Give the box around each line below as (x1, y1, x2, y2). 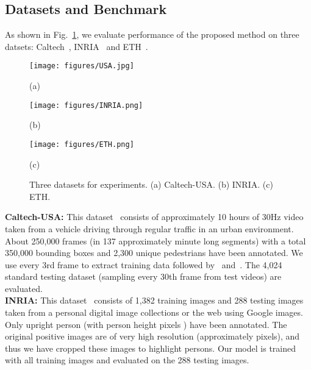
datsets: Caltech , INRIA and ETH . (5, 40, 148, 52)
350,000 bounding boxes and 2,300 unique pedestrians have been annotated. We (5, 246, 303, 259)
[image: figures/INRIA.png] (29, 101, 143, 110)
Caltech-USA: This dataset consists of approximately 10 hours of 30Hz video (5, 210, 304, 223)
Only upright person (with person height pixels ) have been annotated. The (5, 318, 287, 330)
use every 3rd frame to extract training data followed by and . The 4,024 (5, 258, 282, 271)
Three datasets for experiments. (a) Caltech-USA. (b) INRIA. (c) (29, 178, 273, 191)
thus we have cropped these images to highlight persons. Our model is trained (5, 341, 296, 354)
